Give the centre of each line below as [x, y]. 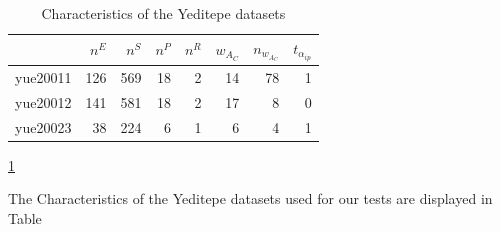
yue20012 [43, 101]
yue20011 [43, 76]
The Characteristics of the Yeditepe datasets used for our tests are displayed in [250, 198]
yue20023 [43, 126]
